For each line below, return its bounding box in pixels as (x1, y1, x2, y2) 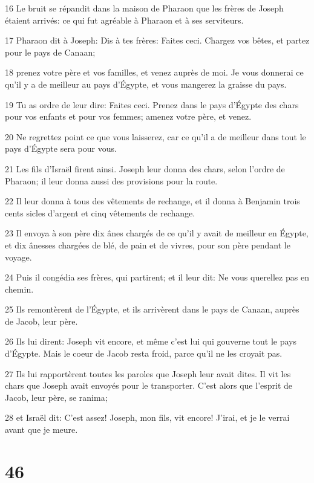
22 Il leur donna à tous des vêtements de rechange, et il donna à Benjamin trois (5, 195, 300, 207)
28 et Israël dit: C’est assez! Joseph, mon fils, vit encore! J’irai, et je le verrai (5, 411, 290, 424)
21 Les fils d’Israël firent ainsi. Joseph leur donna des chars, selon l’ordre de (5, 162, 285, 175)
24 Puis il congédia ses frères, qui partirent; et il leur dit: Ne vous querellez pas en (5, 271, 309, 284)
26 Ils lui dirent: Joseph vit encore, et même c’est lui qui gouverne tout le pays (5, 335, 297, 348)
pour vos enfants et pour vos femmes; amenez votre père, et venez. (5, 110, 252, 123)
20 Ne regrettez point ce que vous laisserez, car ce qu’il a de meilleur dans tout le (5, 130, 306, 143)
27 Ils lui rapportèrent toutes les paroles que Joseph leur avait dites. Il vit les (5, 367, 291, 380)
